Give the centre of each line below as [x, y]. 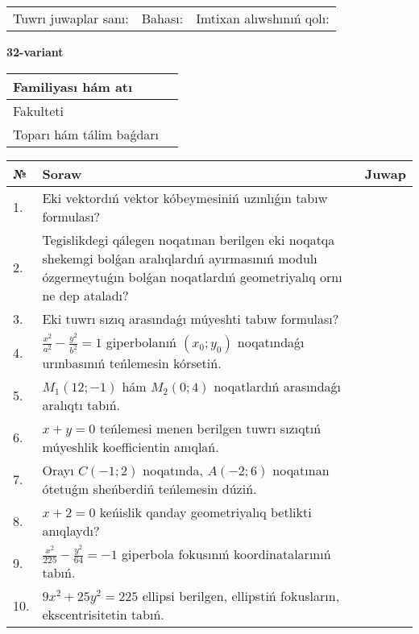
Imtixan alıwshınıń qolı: [263, 18]
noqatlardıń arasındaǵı [278, 386]
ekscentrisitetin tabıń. [103, 615]
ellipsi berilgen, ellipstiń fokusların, [241, 596]
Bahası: [162, 18]
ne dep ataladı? [85, 295]
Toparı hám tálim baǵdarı [86, 134]
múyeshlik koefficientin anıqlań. [131, 446]
